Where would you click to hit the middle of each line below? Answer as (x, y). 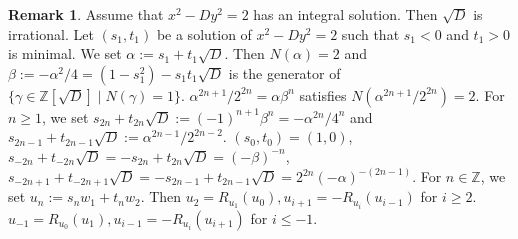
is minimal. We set (65, 53)
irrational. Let (51, 33)
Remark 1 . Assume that (86, 14)
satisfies (323, 94)
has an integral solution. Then (345, 14)
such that (370, 33)
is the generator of (284, 72)
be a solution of (204, 33)
